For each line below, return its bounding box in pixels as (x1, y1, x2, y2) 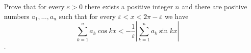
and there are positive (181, 1, 247, 11)
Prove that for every (4, 1, 65, 11)
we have (165, 11, 189, 21)
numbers (4, 11, 29, 21)
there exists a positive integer (85, 1, 173, 11)
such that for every (59, 11, 116, 21)
